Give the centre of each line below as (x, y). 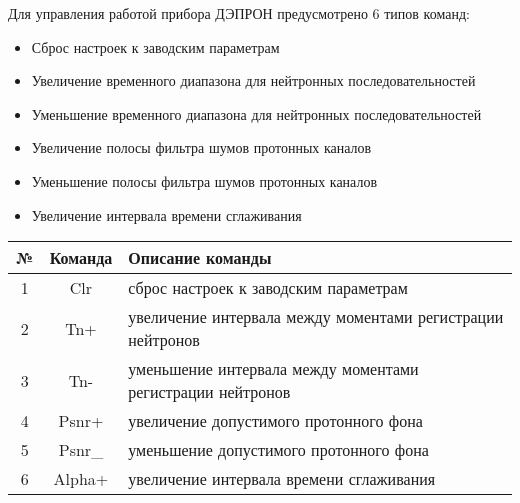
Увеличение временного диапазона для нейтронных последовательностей (253, 80)
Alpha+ (81, 479)
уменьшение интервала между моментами (273, 369)
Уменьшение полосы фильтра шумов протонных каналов (204, 180)
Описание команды (200, 258)
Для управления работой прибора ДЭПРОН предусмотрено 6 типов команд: (239, 13)
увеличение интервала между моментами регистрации (316, 317)
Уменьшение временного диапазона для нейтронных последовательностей (256, 113)
